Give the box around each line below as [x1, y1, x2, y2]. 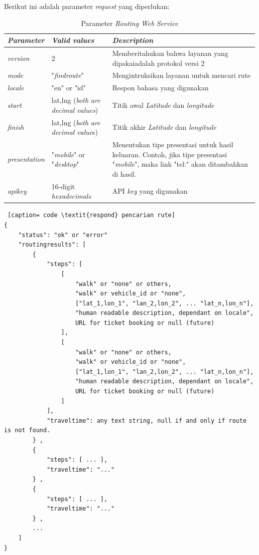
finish [7, 122, 24, 132]
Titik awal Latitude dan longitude [112, 99, 214, 110]
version [7, 52, 29, 63]
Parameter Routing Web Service [81, 17, 178, 28]
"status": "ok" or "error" [18, 231, 108, 239]
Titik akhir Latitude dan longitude [112, 122, 217, 132]
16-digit [51, 181, 75, 191]
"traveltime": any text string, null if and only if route [46, 417, 247, 424]
